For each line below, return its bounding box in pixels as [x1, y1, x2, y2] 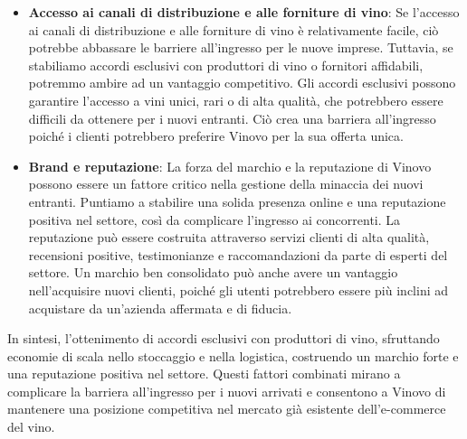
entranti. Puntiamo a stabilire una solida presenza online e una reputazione [28, 191, 446, 210]
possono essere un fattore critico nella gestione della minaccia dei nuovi [28, 174, 424, 193]
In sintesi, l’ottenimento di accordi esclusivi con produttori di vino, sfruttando [7, 329, 440, 348]
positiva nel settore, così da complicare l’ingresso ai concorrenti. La [28, 210, 401, 229]
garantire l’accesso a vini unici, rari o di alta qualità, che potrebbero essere [28, 90, 443, 109]
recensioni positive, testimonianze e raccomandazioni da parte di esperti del [28, 245, 448, 264]
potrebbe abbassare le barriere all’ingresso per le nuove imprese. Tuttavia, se [28, 38, 453, 57]
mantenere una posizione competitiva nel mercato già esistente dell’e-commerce [7, 399, 446, 418]
